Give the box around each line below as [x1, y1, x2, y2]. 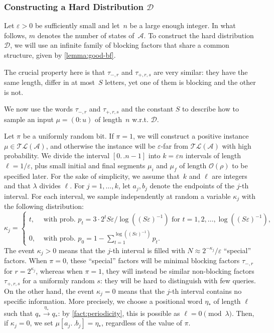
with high [222, 140, 251, 151]
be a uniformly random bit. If [23, 131, 114, 141]
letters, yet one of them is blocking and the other [105, 77, 256, 87]
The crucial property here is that [4, 66, 105, 77]
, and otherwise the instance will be [46, 140, 156, 151]
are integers [212, 170, 247, 181]
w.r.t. [132, 114, 149, 124]
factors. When [4, 255, 47, 266]
